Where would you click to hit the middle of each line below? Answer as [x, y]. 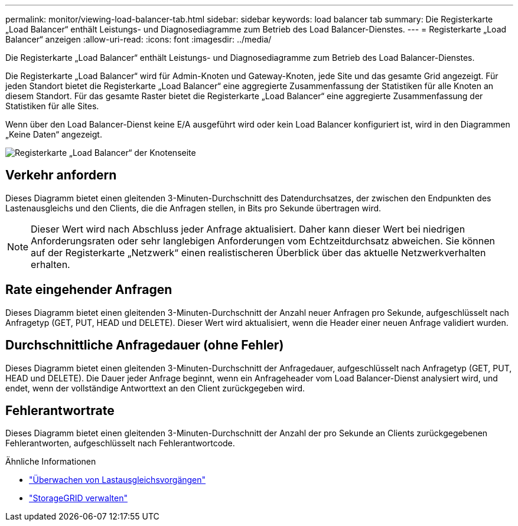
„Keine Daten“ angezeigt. [54, 134]
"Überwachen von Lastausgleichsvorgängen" [118, 480]
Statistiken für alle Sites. [52, 106]
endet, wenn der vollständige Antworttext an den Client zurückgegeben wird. [155, 388]
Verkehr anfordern [61, 175]
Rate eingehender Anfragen [89, 290]
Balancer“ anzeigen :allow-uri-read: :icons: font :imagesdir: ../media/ [139, 39]
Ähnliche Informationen [51, 462]
